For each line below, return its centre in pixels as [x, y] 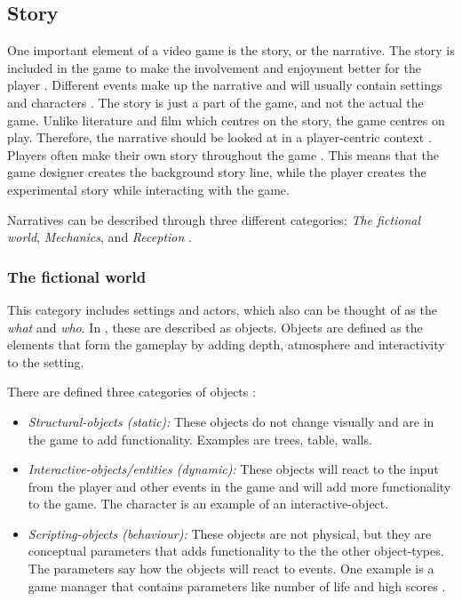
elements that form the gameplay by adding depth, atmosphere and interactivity [226, 345]
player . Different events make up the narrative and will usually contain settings [225, 85]
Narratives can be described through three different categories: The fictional [214, 219]
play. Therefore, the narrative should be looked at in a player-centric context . [219, 137]
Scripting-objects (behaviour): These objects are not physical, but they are [230, 533]
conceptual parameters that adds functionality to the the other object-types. [236, 551]
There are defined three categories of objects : [131, 392]
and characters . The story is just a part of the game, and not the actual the [215, 102]
